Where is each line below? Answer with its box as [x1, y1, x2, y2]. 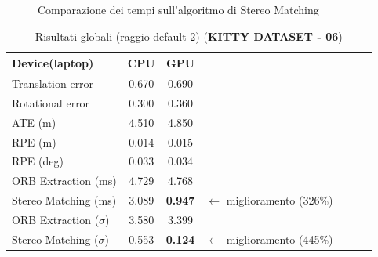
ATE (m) [12, 114, 56, 130]
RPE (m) [12, 133, 56, 150]
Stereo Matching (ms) [12, 192, 117, 208]
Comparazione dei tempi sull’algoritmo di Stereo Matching [38, 2, 319, 17]
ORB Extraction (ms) [12, 172, 117, 189]
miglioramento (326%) [226, 192, 333, 208]
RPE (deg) [12, 153, 64, 169]
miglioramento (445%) [226, 230, 333, 247]
